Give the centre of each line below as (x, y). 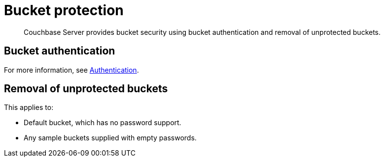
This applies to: (29, 107)
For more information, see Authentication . (71, 70)
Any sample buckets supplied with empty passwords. (110, 138)
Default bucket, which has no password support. (103, 123)
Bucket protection (64, 10)
